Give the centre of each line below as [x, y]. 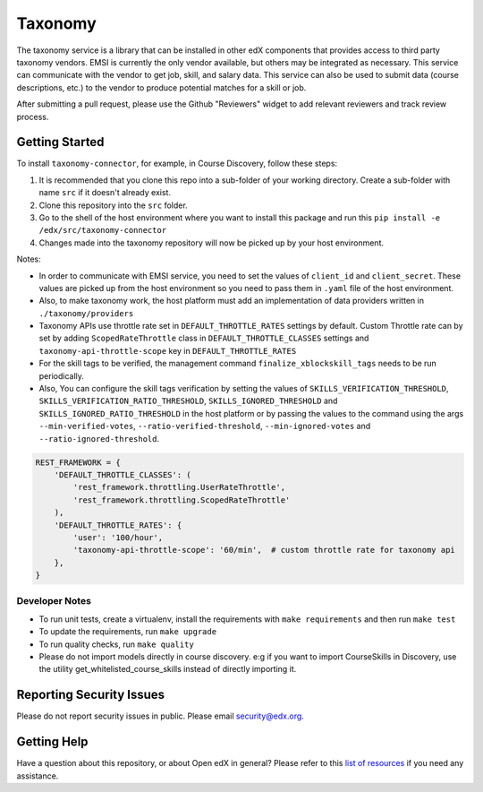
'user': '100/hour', [118, 537]
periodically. [62, 375]
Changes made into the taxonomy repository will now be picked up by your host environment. [212, 243]
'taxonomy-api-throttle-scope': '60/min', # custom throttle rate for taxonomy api [264, 550]
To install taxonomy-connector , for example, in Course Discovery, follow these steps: [177, 164]
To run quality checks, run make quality [116, 644]
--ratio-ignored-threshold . [99, 438]
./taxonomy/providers [86, 313]
